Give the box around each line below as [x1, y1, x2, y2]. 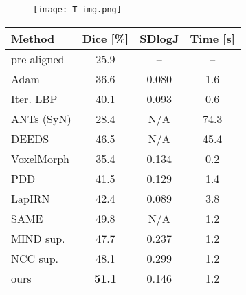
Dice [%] [82, 30, 129, 46]
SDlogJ [139, 30, 179, 46]
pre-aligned [11, 50, 65, 67]
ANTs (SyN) [11, 110, 71, 127]
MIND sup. [11, 230, 65, 246]
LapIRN [11, 190, 50, 206]
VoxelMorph [11, 150, 69, 166]
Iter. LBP [11, 90, 58, 107]
